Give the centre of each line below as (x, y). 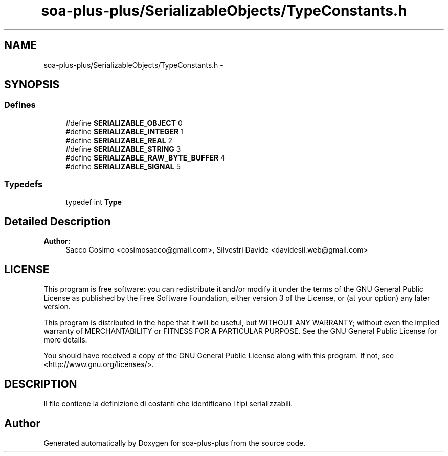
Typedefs (24, 184)
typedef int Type (94, 202)
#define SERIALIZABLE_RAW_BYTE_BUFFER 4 (145, 157)
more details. (65, 340)
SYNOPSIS (32, 85)
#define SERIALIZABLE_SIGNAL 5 (123, 166)
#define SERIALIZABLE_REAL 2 (119, 140)
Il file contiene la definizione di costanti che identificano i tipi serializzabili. (168, 404)
